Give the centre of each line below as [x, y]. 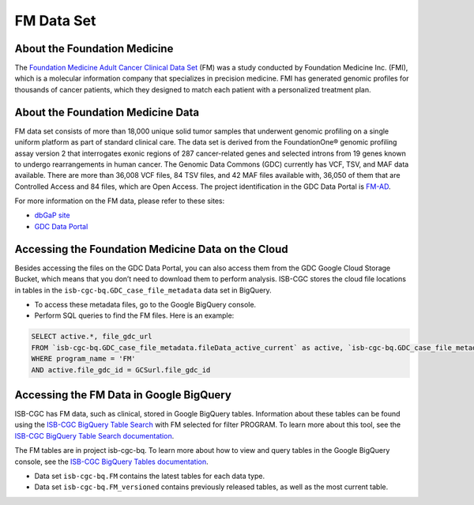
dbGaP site [52, 215]
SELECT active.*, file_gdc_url [92, 337]
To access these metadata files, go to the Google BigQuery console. [145, 304]
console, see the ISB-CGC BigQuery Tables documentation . [111, 462]
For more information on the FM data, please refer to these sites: [120, 201]
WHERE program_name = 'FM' [83, 359]
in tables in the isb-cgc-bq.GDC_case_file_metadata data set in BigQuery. [143, 290]
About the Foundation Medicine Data [107, 112]
